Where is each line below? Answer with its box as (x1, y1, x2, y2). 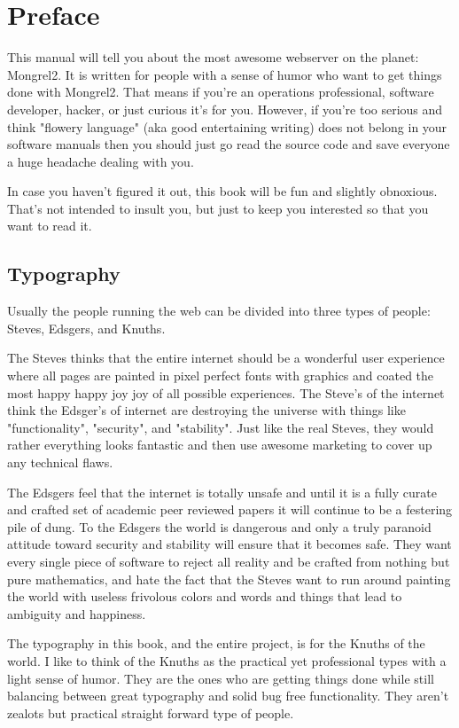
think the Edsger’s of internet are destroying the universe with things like (7, 401, 406, 419)
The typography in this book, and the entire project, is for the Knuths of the (7, 634, 425, 653)
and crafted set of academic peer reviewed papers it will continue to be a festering (7, 500, 453, 519)
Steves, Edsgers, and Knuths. (7, 318, 166, 337)
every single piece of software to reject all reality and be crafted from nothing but (7, 552, 450, 570)
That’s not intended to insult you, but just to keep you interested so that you (7, 199, 429, 217)
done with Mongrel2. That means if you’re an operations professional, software (7, 82, 434, 101)
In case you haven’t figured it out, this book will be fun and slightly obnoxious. (7, 182, 438, 200)
